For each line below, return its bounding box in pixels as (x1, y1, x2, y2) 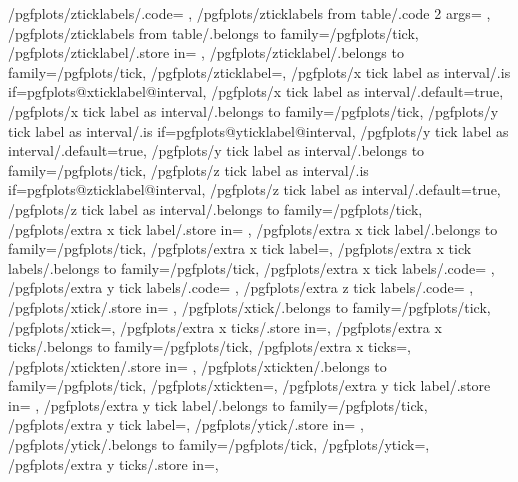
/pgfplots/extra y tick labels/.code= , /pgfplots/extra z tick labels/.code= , (8, 277, 474, 298)
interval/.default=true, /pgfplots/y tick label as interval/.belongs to (8, 140, 425, 161)
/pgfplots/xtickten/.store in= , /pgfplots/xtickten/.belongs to (8, 355, 387, 376)
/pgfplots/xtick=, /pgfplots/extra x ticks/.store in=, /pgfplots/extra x (8, 316, 442, 337)
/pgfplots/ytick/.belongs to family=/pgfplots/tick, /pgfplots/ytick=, (8, 434, 430, 455)
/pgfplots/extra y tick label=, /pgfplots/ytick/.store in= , (8, 414, 364, 435)
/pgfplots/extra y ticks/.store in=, (8, 453, 219, 474)
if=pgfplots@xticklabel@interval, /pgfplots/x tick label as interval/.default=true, (8, 81, 504, 102)
